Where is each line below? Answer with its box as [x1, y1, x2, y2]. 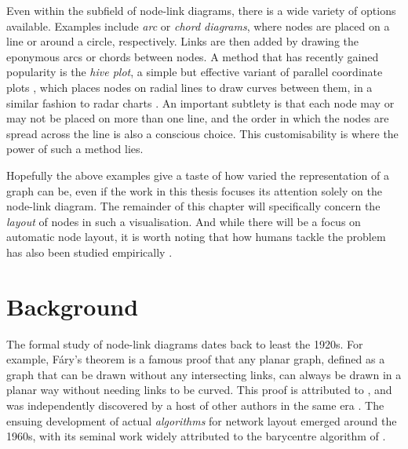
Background [6, 290, 139, 322]
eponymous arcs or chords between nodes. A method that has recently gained [6, 48, 379, 64]
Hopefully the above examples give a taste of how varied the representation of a [6, 166, 389, 183]
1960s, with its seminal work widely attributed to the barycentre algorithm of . [6, 428, 386, 444]
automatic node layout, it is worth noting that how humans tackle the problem [6, 228, 386, 245]
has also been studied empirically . [6, 243, 173, 260]
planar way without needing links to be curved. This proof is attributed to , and [6, 381, 392, 398]
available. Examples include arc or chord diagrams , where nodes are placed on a [6, 17, 390, 34]
